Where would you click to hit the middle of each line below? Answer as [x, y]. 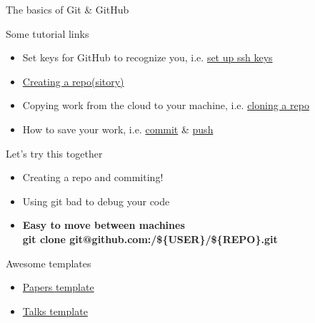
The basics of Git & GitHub [67, 9]
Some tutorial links [47, 33]
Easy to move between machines [104, 225]
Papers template [58, 287]
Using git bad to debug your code [96, 201]
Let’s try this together [54, 153]
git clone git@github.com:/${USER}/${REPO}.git [150, 239]
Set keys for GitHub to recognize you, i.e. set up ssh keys [147, 57]
